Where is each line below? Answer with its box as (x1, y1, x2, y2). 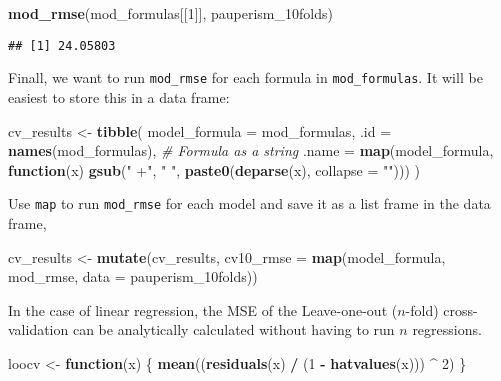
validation (8, 319, 69, 340)
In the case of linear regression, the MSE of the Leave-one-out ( (8, 299, 398, 320)
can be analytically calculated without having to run (72, 319, 395, 340)
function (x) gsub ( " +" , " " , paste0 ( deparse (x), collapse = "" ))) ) (8, 159, 420, 180)
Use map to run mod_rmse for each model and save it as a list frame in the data (8, 193, 491, 214)
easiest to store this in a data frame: (8, 86, 230, 107)
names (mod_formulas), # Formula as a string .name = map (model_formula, (8, 140, 494, 161)
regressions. (412, 319, 482, 340)
